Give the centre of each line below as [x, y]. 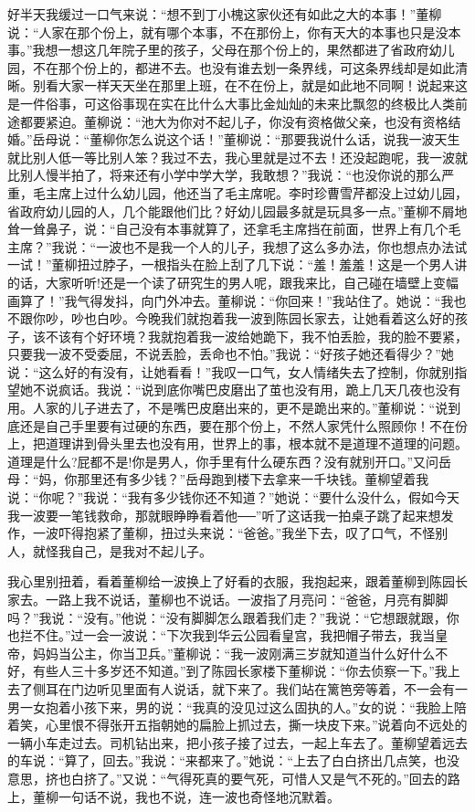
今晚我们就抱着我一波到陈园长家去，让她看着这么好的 [295, 318]
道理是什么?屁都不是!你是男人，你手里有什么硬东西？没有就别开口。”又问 [223, 461]
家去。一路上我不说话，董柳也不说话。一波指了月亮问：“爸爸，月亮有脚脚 [228, 599]
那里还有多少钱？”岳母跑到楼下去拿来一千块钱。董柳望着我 [253, 479]
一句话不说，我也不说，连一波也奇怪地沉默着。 [199, 796]
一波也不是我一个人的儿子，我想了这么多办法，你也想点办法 [275, 246]
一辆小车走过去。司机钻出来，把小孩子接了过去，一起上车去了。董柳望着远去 [237, 742]
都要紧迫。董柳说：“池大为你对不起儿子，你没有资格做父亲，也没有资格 [234, 121]
